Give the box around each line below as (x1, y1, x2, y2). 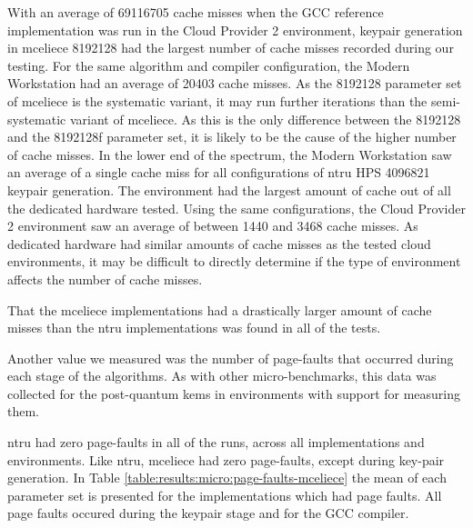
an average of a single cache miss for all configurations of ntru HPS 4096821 (7, 163, 430, 182)
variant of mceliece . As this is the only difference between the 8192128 (69, 109, 461, 128)
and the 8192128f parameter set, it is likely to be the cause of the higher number (7, 127, 457, 146)
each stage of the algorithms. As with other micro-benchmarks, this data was (7, 366, 437, 385)
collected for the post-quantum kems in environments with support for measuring (7, 384, 461, 403)
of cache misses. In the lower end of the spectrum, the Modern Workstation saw (7, 144, 452, 164)
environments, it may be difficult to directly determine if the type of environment (7, 252, 461, 271)
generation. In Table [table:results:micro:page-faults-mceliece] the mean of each (7, 468, 447, 487)
